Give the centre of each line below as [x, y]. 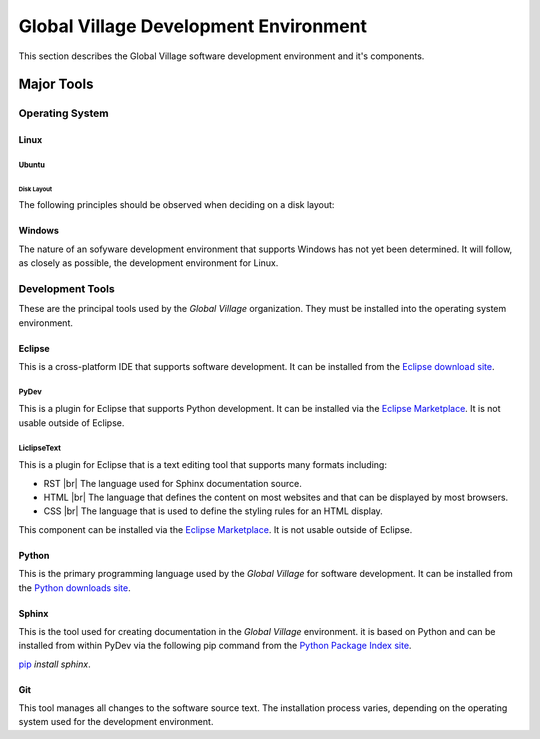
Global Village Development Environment [192, 26]
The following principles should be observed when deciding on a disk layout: [176, 205]
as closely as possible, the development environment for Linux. [148, 263]
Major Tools [56, 84]
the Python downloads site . [75, 587]
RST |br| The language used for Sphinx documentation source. [172, 483]
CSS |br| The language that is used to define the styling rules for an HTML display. [213, 511]
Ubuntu [31, 165]
